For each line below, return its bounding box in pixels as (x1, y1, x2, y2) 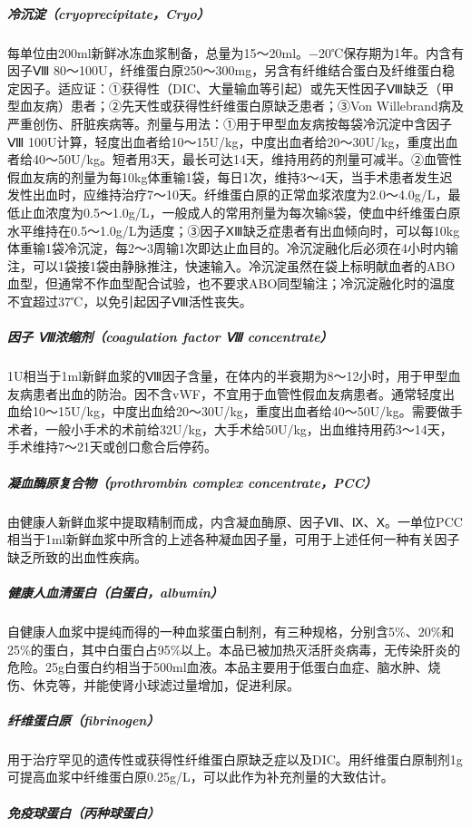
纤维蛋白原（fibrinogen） (7, 710, 160, 729)
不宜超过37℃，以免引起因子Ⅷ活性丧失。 (7, 291, 252, 310)
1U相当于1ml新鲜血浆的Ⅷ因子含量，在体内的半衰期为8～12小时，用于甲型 (7, 366, 448, 385)
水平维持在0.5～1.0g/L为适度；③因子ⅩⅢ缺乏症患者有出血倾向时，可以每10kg (7, 220, 460, 239)
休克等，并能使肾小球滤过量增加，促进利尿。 (32, 675, 299, 694)
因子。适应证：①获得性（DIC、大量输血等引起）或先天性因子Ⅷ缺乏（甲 (19, 78, 455, 97)
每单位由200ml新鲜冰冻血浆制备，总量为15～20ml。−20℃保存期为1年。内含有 (7, 43, 465, 62)
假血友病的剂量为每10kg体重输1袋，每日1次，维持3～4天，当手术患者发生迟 (7, 167, 453, 186)
